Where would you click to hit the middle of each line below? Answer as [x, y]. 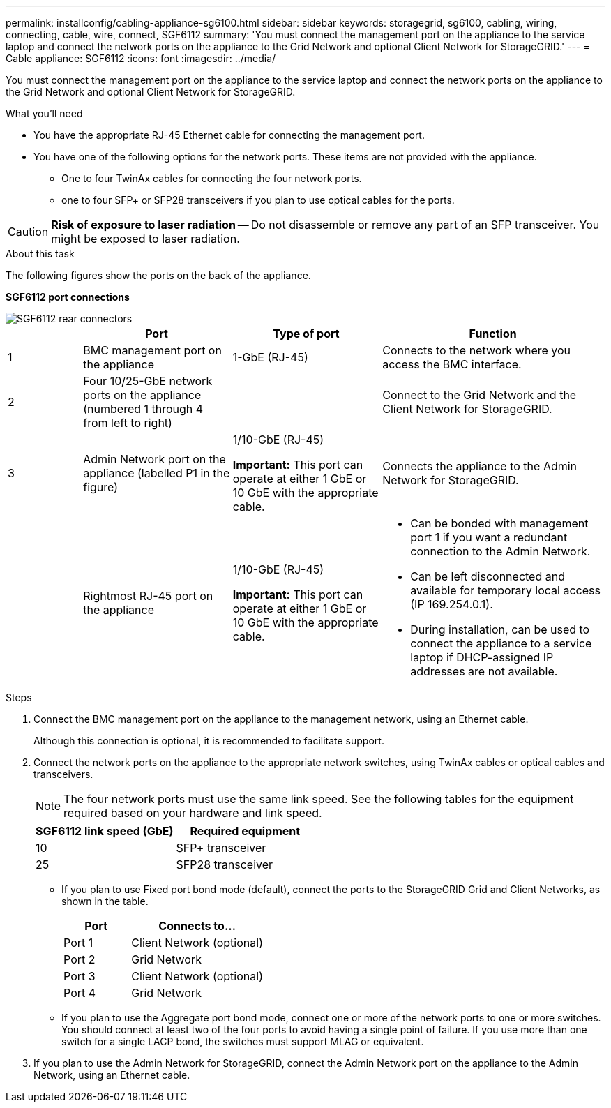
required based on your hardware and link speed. [193, 813]
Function [493, 334]
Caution [28, 232]
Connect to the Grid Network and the [480, 395]
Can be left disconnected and [488, 576]
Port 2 [80, 959]
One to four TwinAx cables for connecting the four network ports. [212, 178]
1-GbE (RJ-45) [270, 357]
